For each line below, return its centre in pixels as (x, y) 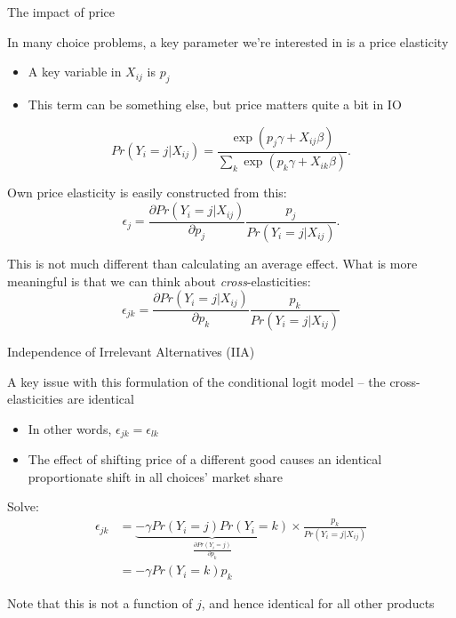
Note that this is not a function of (100, 603)
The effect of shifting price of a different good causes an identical (205, 459)
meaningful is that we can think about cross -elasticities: (159, 281)
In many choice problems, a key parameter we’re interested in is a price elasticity (228, 41)
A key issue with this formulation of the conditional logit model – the (196, 381)
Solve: (23, 506)
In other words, (70, 428)
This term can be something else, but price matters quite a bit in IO (215, 104)
